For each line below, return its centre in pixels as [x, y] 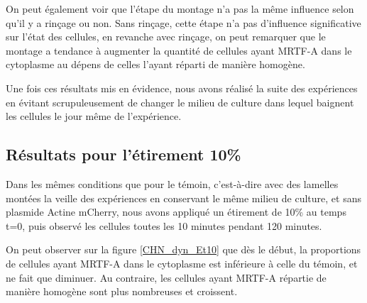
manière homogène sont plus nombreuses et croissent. [122, 291]
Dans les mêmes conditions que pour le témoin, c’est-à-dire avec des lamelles [172, 183]
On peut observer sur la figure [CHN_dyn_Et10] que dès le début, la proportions [183, 249]
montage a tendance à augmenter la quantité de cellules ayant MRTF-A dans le [179, 50]
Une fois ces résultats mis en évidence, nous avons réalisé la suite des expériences [182, 88]
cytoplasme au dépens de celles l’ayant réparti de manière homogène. [155, 64]
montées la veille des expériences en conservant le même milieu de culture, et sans [183, 198]
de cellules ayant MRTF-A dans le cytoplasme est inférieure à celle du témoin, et [182, 263]
